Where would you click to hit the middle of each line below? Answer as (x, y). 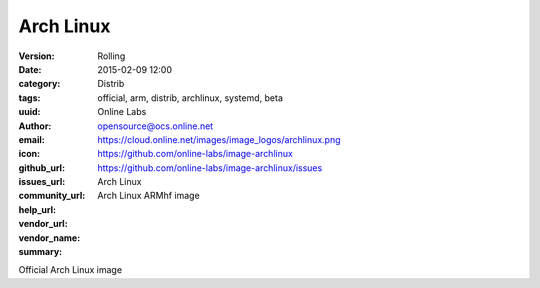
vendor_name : (49, 237)
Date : (30, 69)
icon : (29, 154)
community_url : (52, 196)
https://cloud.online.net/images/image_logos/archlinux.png (219, 139)
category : (39, 84)
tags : (29, 97)
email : (31, 139)
